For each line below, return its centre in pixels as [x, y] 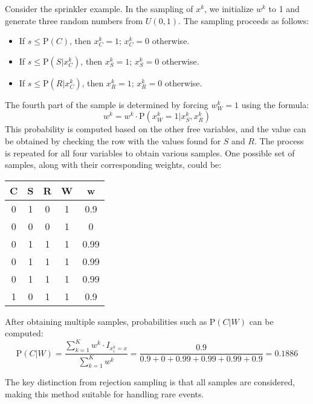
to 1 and [284, 8]
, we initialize [229, 8]
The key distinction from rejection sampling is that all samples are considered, [150, 382]
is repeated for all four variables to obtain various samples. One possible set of [150, 152]
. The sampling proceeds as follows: [244, 20]
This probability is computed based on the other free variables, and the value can [156, 129]
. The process [279, 140]
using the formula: [275, 104]
